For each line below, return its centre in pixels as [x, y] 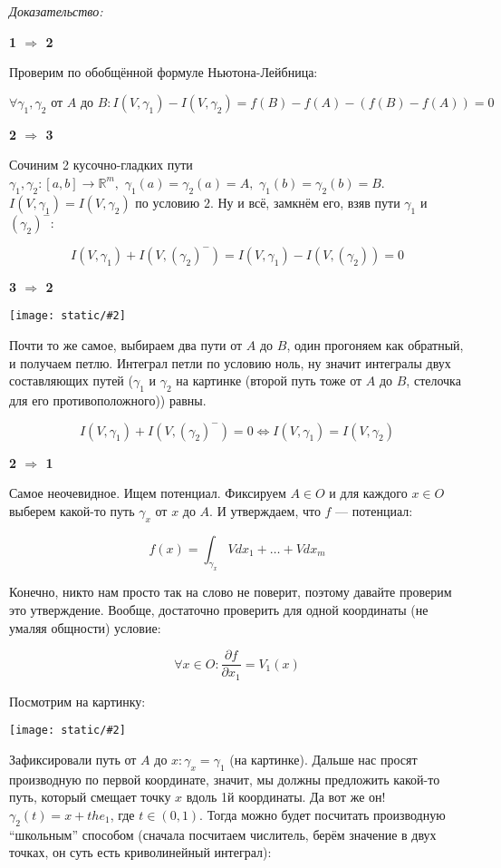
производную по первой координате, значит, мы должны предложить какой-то [225, 779]
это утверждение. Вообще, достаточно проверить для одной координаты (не [219, 609]
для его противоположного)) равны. [108, 400]
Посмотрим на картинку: [77, 701]
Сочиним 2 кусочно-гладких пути [101, 165]
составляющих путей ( [71, 380]
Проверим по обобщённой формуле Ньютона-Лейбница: [164, 72]
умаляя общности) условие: [85, 627]
